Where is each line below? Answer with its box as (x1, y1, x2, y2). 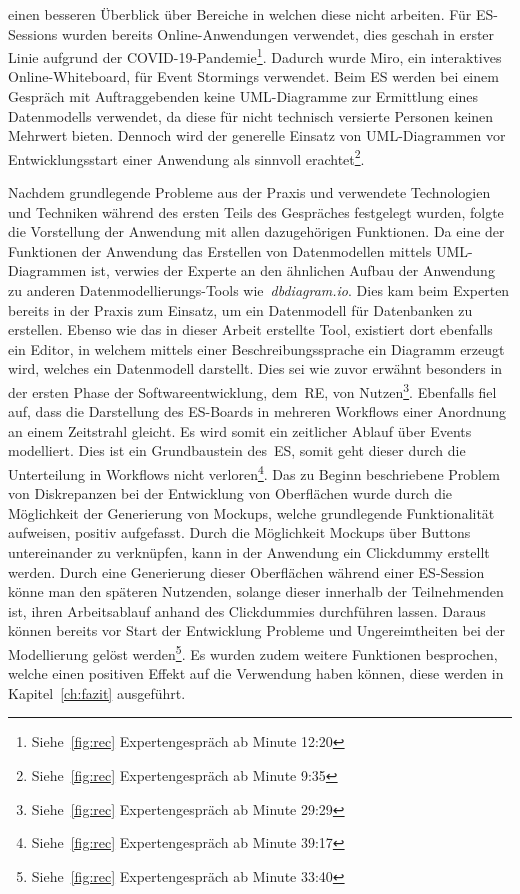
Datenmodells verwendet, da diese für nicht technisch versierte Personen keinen (8, 105, 494, 126)
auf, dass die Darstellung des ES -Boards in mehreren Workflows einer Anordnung (8, 401, 506, 422)
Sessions (8, 23, 58, 44)
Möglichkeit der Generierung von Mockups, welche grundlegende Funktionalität (8, 502, 495, 523)
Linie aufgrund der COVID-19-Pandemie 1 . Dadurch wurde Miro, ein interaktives (8, 44, 502, 67)
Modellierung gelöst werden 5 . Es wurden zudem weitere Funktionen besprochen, (8, 641, 498, 664)
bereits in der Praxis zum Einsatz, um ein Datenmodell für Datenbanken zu (8, 299, 473, 320)
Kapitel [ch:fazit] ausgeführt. (8, 682, 186, 703)
